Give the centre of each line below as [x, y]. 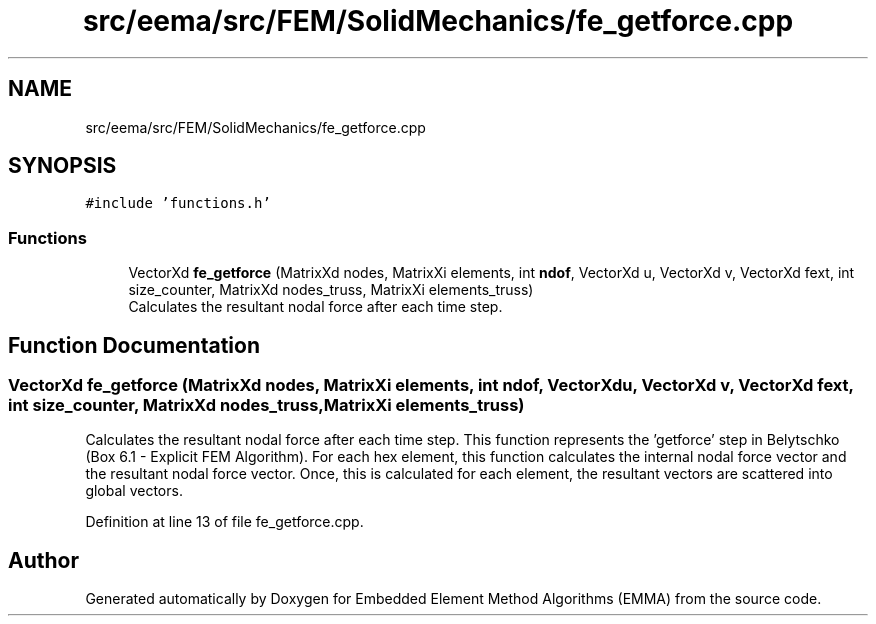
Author [43, 560]
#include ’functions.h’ [178, 203]
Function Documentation [134, 345]
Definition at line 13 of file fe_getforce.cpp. [224, 522]
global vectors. [134, 491]
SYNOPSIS [62, 166]
